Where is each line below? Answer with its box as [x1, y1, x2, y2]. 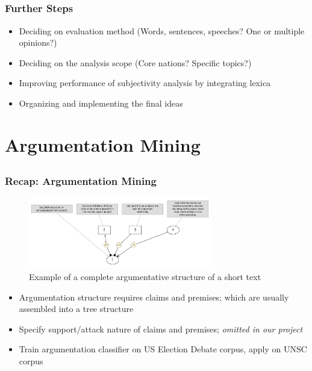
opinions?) [19, 36, 57, 49]
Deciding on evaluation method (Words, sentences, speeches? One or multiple [19, 24, 305, 37]
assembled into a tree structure [19, 302, 134, 315]
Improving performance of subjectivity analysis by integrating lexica [19, 76, 271, 89]
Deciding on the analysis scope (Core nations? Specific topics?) [19, 56, 252, 69]
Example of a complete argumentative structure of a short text [29, 270, 261, 283]
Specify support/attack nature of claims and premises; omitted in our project [19, 322, 303, 335]
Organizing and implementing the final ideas [19, 97, 183, 110]
